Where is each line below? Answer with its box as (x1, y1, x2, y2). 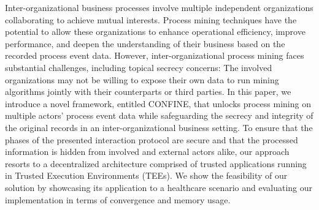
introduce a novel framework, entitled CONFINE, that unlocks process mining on (5, 97, 311, 110)
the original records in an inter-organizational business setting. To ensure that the (5, 121, 313, 133)
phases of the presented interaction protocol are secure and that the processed (5, 133, 298, 146)
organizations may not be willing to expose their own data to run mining (5, 73, 279, 86)
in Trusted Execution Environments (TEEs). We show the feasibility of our (5, 169, 288, 182)
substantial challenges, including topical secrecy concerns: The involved (5, 61, 272, 73)
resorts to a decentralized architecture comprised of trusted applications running (5, 157, 307, 170)
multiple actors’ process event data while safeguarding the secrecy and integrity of (5, 109, 313, 122)
